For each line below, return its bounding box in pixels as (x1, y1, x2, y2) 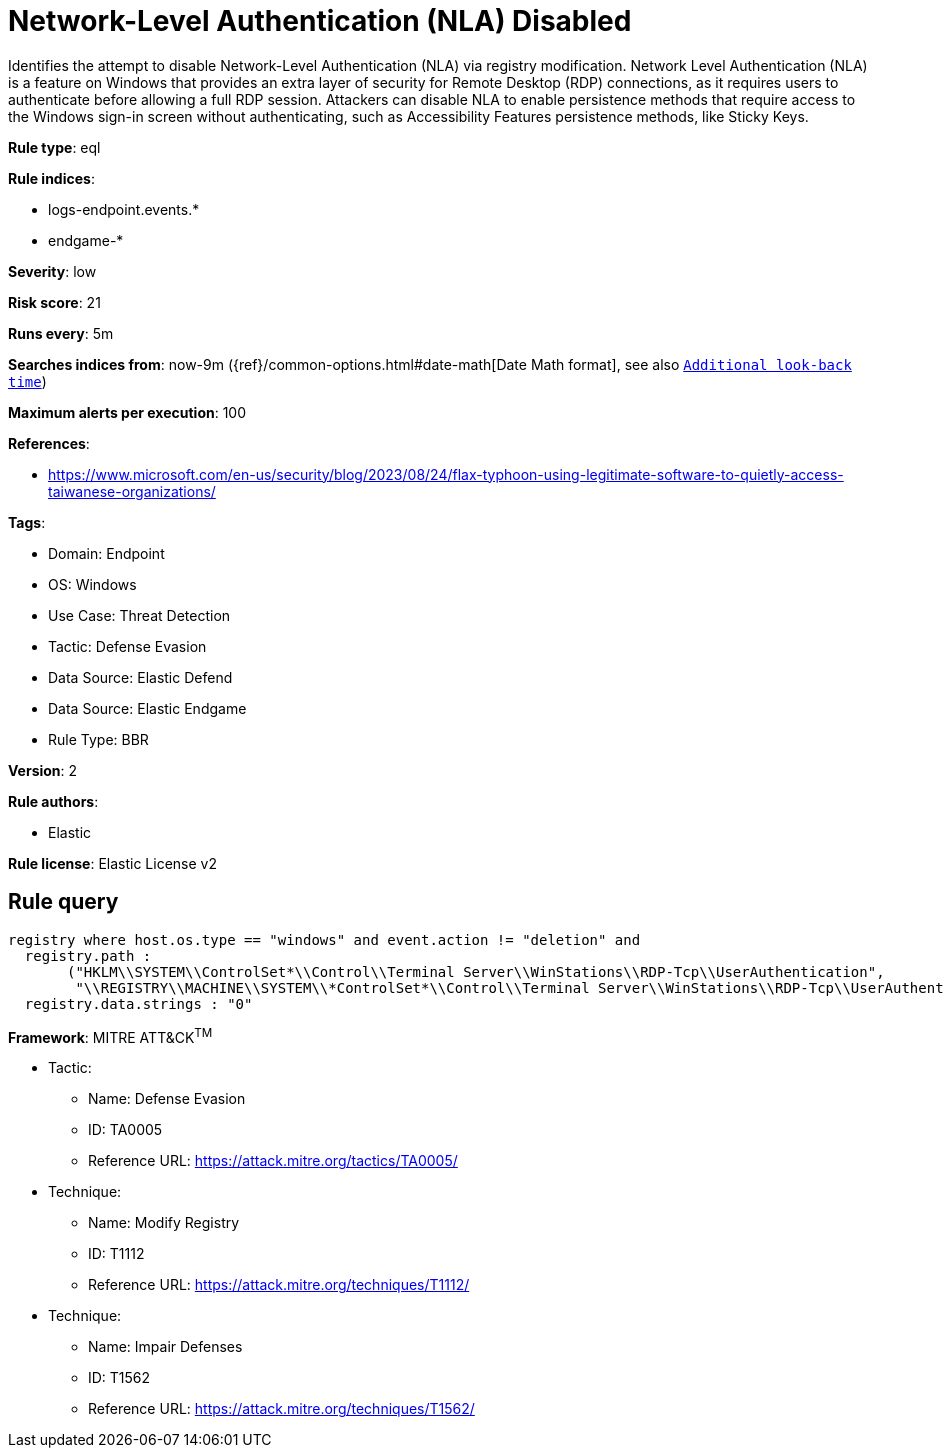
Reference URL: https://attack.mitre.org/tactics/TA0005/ (88, 1152, 458, 1170)
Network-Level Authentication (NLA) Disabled (8, 4, 632, 38)
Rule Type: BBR (48, 730, 149, 748)
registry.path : (24, 947, 152, 964)
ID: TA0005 (88, 1121, 163, 1139)
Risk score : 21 (8, 293, 101, 311)
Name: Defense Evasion (88, 1090, 246, 1108)
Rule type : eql (8, 138, 101, 156)
